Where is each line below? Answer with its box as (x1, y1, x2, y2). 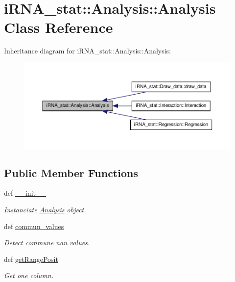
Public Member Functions (4, 165, 138, 180)
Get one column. (4, 270, 54, 281)
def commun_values (4, 221, 64, 231)
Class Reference (4, 17, 113, 37)
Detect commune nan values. (4, 237, 90, 248)
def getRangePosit (4, 254, 58, 264)
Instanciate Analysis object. (4, 205, 86, 214)
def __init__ (4, 188, 46, 198)
